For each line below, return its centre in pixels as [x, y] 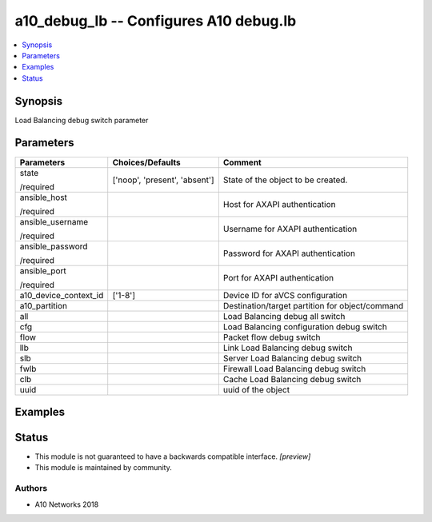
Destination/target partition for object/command [313, 305]
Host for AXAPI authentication [279, 204]
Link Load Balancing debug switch [288, 348]
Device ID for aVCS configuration [285, 295]
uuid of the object [256, 389]
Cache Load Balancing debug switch [292, 379]
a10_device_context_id [62, 295]
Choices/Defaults [146, 162]
